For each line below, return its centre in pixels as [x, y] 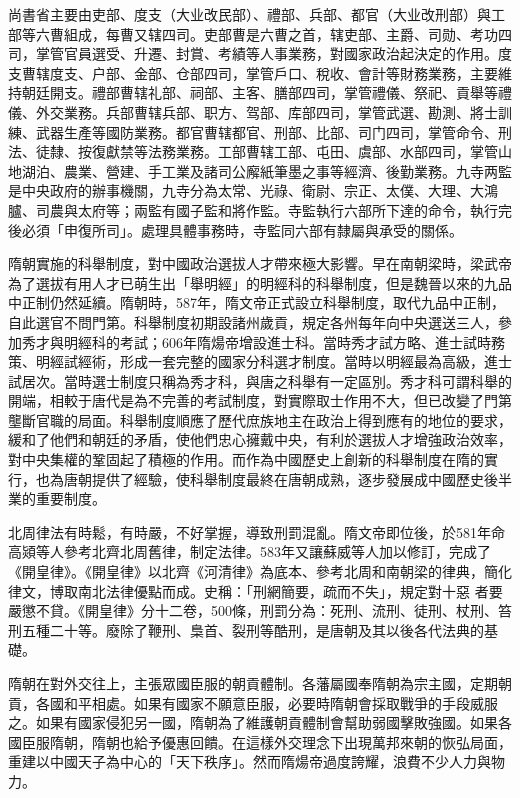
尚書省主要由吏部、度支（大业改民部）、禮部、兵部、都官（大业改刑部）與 [249, 14]
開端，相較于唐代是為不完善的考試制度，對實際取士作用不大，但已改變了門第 [260, 400]
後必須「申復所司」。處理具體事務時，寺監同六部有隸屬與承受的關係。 [235, 229]
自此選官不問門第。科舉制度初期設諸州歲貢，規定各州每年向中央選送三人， [253, 321]
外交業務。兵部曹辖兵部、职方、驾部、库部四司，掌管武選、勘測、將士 [266, 111]
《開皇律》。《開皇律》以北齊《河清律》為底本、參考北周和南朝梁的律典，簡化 [260, 571]
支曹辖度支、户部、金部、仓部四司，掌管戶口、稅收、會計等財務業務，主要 [253, 72]
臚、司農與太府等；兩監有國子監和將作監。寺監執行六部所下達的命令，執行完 [260, 209]
